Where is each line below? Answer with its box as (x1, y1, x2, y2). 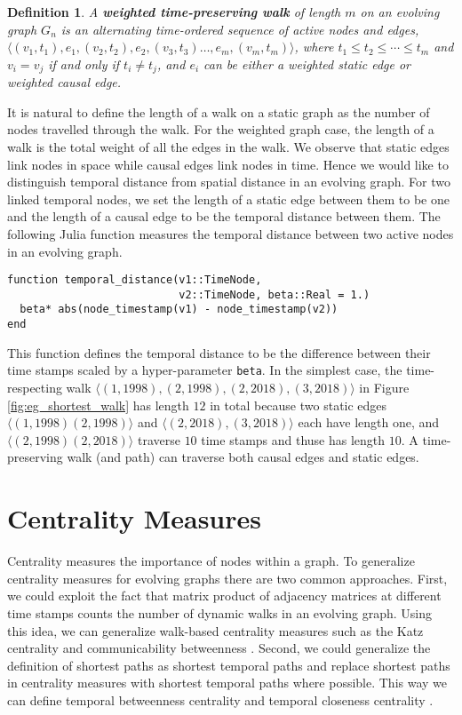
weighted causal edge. (7, 73, 122, 91)
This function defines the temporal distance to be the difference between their (7, 343, 431, 361)
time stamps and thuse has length (201, 430, 386, 449)
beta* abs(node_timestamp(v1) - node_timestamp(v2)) (20, 303, 339, 316)
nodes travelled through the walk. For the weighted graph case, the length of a (7, 120, 434, 139)
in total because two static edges (210, 395, 387, 414)
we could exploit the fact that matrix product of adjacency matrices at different (7, 586, 442, 605)
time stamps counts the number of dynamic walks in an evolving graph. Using (7, 603, 433, 622)
